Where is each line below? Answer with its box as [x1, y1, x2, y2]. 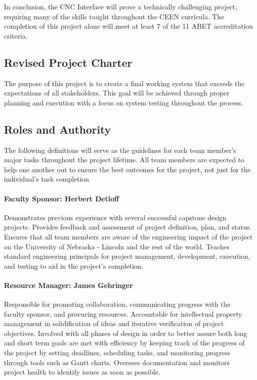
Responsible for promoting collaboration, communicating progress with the [4, 299, 231, 309]
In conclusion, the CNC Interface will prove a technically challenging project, [4, 1, 237, 11]
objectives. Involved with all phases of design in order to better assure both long [4, 328, 247, 338]
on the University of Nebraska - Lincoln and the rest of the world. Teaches [4, 241, 230, 251]
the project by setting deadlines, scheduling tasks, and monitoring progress [4, 347, 231, 358]
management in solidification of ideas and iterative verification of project [4, 318, 224, 329]
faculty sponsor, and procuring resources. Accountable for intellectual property [4, 308, 242, 319]
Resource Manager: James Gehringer [4, 280, 133, 290]
